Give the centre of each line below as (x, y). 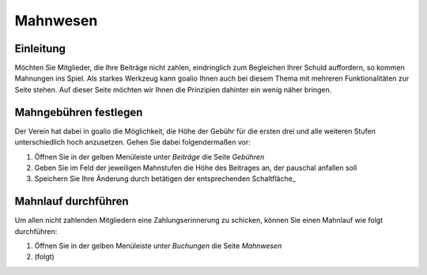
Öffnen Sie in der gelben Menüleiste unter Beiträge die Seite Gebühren (149, 156)
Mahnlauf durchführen (72, 202)
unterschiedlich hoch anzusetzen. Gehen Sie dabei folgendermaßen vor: (132, 142)
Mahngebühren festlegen (79, 112)
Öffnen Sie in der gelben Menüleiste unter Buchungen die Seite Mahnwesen (158, 246)
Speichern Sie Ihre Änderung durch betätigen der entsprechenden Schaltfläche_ (165, 179)
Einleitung (40, 49)
